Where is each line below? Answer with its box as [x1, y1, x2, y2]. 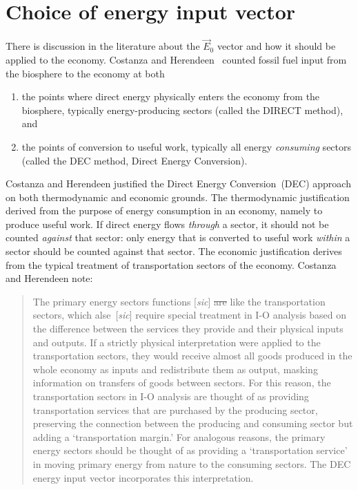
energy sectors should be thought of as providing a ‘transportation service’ [32, 443, 348, 458]
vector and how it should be [217, 39, 336, 53]
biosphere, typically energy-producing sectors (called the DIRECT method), [21, 102, 344, 117]
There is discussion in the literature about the [6, 39, 200, 53]
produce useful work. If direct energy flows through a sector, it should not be [6, 216, 329, 231]
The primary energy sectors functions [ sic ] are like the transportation [32, 294, 326, 308]
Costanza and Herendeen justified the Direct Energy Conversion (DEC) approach [6, 176, 351, 191]
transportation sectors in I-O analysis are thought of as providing [32, 389, 309, 403]
